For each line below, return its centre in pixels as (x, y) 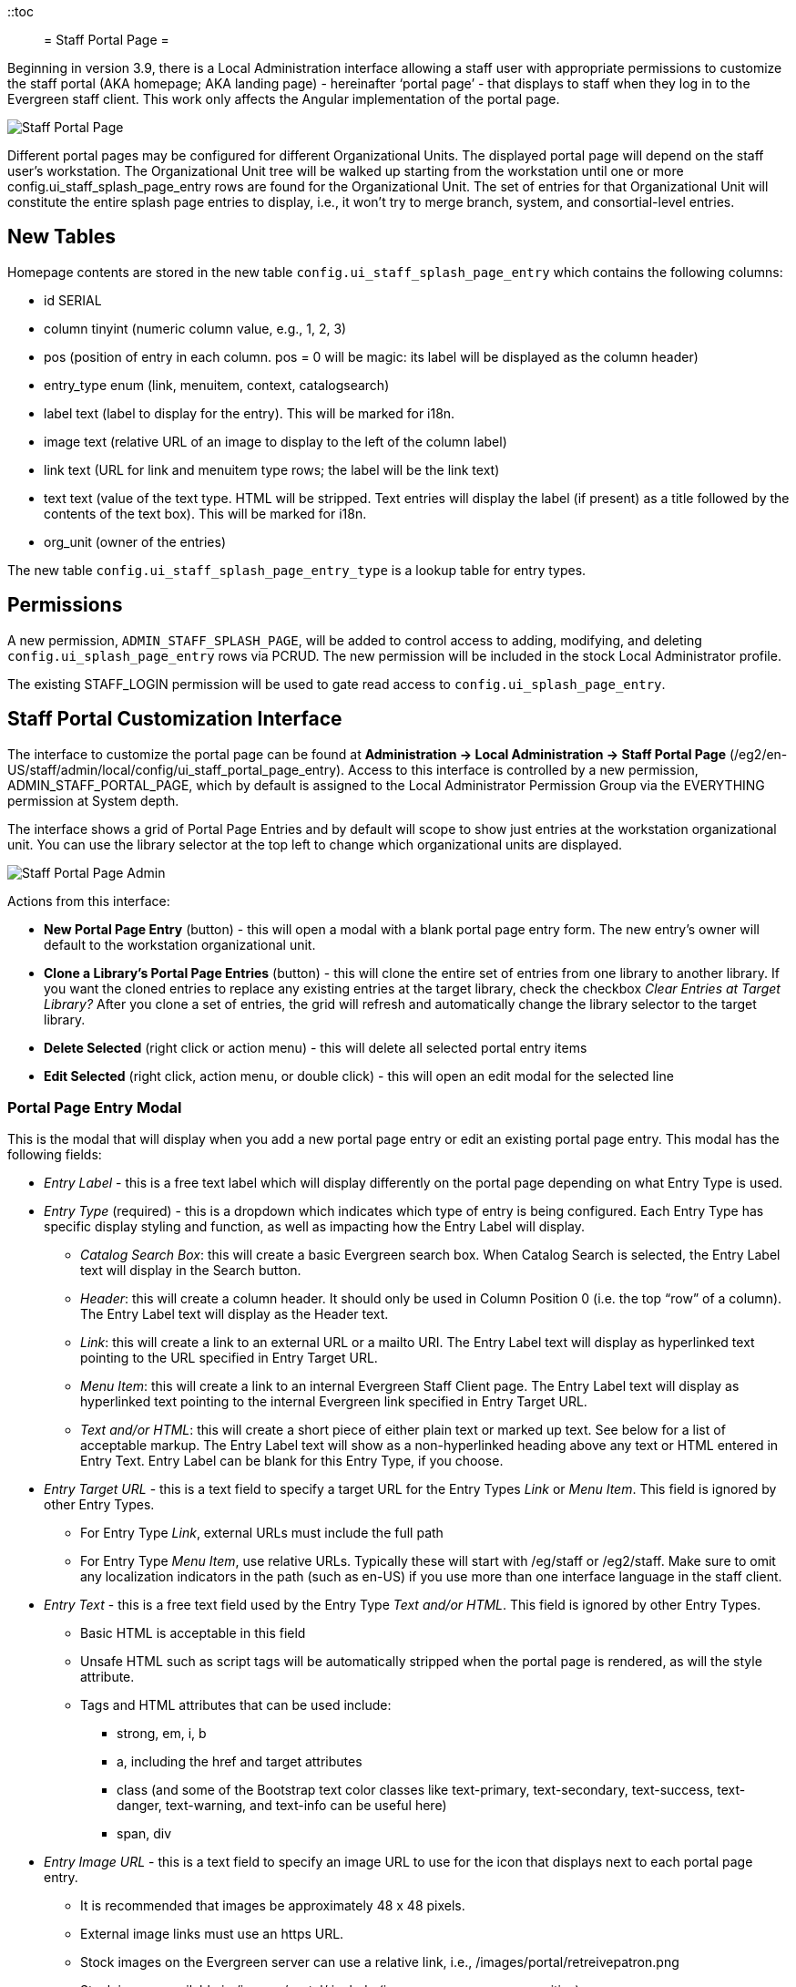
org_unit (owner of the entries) (135, 541)
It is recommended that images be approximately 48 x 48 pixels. (273, 1906)
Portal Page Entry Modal (95, 1107)
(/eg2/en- (758, 754)
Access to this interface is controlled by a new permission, (523, 769)
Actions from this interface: (89, 901)
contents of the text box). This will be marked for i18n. (205, 513)
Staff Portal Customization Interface (175, 719)
